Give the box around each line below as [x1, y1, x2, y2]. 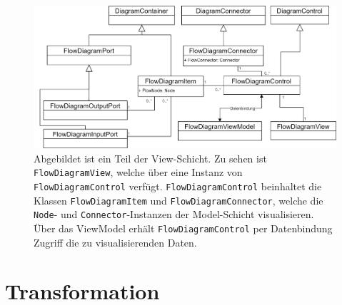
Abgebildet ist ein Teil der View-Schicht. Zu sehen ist [34, 150, 267, 165]
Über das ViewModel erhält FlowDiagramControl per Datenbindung [34, 221, 333, 235]
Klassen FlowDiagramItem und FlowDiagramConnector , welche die [34, 192, 323, 207]
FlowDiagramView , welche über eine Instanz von [34, 165, 243, 180]
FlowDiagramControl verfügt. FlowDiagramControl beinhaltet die [34, 179, 322, 194]
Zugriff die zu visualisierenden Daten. [34, 234, 197, 249]
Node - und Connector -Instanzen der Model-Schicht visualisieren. [34, 207, 314, 222]
